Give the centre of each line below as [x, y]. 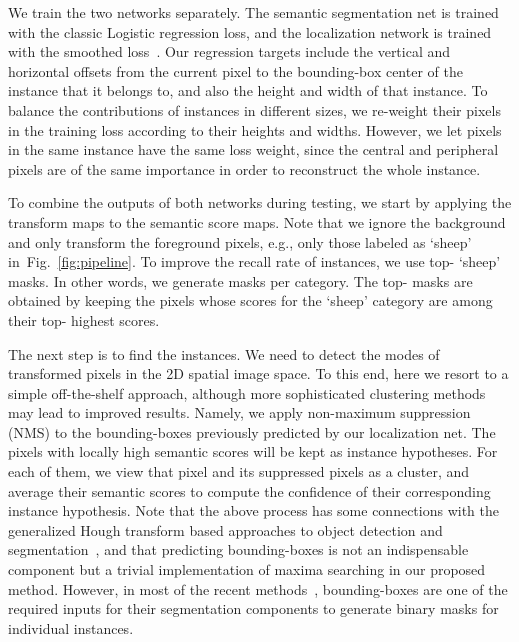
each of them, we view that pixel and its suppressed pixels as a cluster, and [239, 471]
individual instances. [71, 627]
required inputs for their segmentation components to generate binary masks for [253, 608]
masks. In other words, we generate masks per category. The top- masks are [240, 280]
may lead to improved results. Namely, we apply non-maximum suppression [239, 412]
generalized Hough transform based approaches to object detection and [225, 529]
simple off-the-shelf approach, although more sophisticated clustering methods [247, 392]
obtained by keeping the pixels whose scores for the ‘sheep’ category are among [250, 300]
